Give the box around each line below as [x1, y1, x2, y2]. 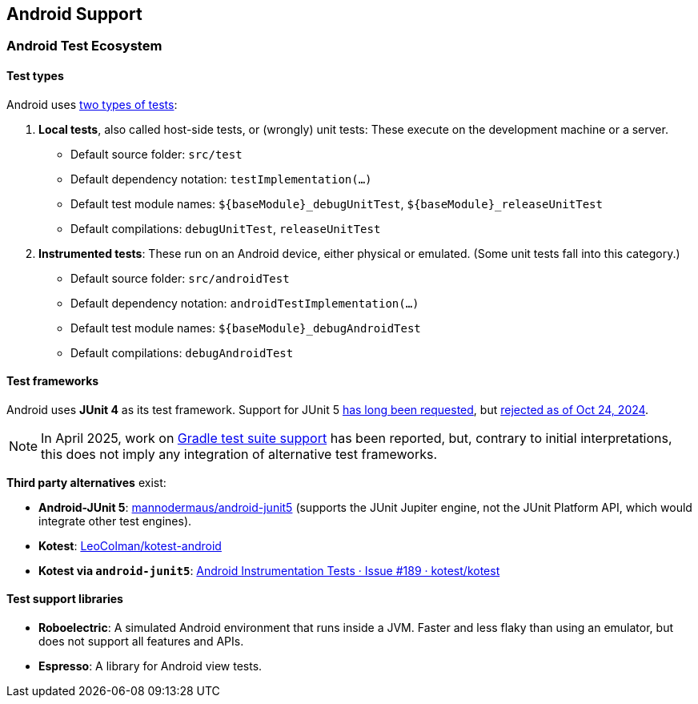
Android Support [6, 4, 142, 24]
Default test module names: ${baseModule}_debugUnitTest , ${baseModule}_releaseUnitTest [70, 196, 603, 211]
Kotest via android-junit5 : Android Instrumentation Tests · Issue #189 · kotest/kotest [38, 563, 500, 577]
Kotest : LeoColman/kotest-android [38, 538, 222, 553]
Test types [6, 69, 64, 83]
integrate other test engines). [38, 513, 192, 528]
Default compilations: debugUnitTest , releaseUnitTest [70, 221, 381, 235]
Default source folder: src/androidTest [70, 271, 290, 285]
